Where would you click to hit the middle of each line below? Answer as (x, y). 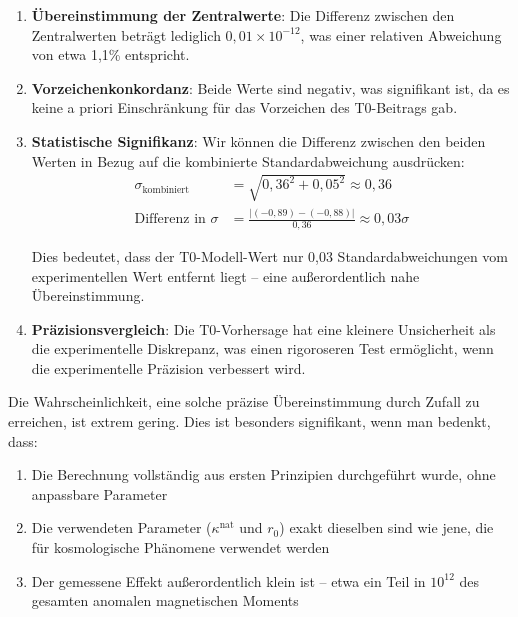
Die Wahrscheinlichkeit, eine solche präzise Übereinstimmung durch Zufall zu (244, 401)
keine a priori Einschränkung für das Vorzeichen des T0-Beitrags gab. (244, 107)
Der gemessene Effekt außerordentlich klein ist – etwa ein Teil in (228, 580)
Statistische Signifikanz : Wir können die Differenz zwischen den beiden (258, 140)
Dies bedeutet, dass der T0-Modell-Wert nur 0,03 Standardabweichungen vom (270, 255)
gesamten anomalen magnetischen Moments (165, 600)
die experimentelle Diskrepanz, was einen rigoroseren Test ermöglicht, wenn (262, 348)
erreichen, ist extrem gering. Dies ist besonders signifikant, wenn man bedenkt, (249, 421)
